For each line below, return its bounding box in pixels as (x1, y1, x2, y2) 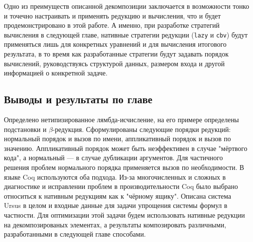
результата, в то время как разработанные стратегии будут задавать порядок (4, 49, 229, 59)
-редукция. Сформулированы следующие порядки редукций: (53, 124, 231, 134)
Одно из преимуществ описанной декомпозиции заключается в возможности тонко (4, 1, 249, 11)
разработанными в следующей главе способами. (4, 229, 146, 239)
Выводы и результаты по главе (4, 92, 153, 107)
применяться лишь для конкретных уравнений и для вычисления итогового (4, 39, 227, 49)
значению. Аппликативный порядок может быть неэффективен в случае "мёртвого (4, 143, 248, 153)
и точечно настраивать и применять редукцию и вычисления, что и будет (4, 10, 221, 20)
